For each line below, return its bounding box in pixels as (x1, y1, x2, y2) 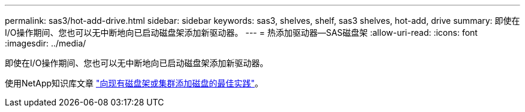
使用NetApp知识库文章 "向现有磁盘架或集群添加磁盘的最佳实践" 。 (5, 78, 264, 88)
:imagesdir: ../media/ (5, 38, 86, 48)
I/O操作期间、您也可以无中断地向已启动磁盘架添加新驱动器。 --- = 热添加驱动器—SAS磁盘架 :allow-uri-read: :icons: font (5, 27, 478, 38)
